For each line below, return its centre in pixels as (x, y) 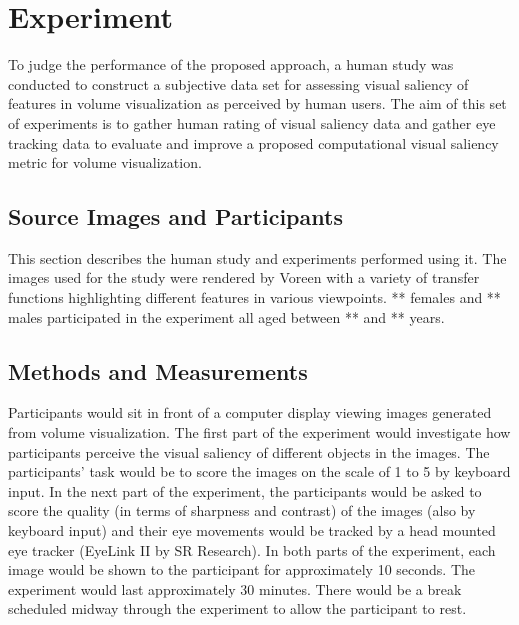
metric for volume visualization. (105, 162)
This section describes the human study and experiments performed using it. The (257, 257)
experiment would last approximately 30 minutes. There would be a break (235, 588)
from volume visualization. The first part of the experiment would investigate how (259, 432)
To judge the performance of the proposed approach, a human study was (231, 64)
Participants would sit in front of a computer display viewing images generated (250, 412)
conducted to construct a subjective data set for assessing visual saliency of (238, 83)
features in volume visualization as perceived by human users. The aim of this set (257, 103)
